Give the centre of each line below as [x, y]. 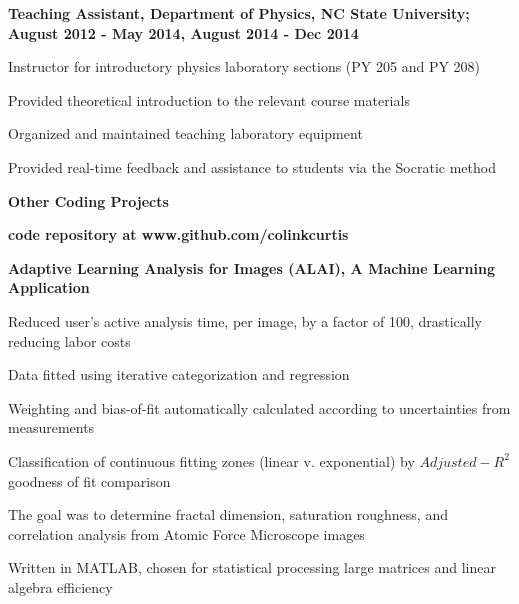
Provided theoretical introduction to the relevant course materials [209, 99]
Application [49, 287]
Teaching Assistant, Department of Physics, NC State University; [239, 13]
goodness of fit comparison [89, 480]
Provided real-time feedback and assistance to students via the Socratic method [252, 166]
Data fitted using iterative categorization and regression [179, 374]
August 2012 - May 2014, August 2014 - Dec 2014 [183, 32]
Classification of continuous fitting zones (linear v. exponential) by [211, 460]
